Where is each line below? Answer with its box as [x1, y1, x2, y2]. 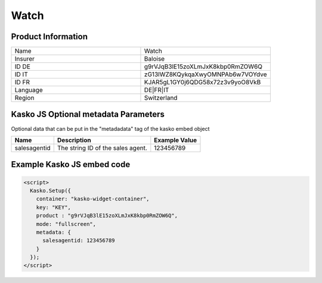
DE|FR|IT [144, 86, 169, 95]
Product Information [11, 32, 88, 42]
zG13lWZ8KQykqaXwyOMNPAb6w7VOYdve [144, 70, 267, 78]
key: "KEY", [36, 204, 72, 210]
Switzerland [144, 94, 178, 102]
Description [57, 136, 92, 144]
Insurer [14, 55, 35, 63]
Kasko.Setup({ [30, 187, 72, 194]
